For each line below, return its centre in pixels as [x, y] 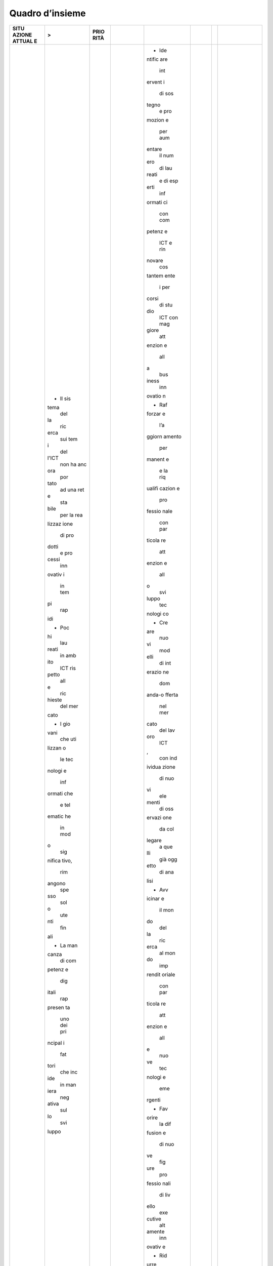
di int [165, 663]
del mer [69, 706]
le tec [66, 759]
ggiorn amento [164, 437]
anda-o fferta [163, 695]
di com [68, 961]
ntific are [157, 59]
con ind [168, 758]
